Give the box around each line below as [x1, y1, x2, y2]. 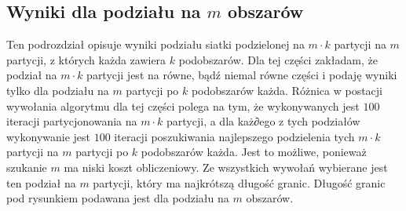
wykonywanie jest [6, 128, 91, 144]
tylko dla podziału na [6, 82, 109, 98]
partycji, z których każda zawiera [6, 51, 166, 67]
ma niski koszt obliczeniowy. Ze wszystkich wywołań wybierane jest [64, 158, 388, 175]
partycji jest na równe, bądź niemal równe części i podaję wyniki [86, 67, 397, 83]
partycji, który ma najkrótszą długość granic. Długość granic [93, 174, 386, 191]
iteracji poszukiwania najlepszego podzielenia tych [114, 128, 355, 144]
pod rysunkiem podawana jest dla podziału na [6, 190, 229, 206]
